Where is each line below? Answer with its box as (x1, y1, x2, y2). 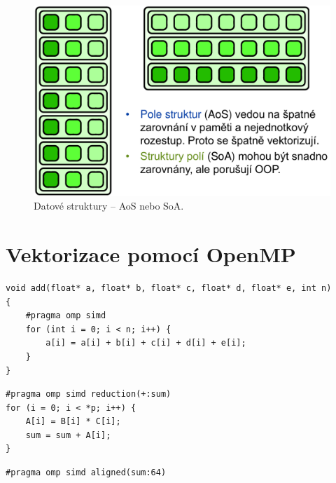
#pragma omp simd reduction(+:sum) (6, 389, 171, 400)
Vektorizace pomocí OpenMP (6, 240, 296, 268)
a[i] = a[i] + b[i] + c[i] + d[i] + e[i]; (45, 338, 246, 348)
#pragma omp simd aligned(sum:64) (6, 468, 167, 478)
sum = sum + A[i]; (25, 430, 111, 440)
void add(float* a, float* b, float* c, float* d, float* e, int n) (6, 283, 332, 293)
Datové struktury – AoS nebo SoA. (34, 198, 184, 213)
